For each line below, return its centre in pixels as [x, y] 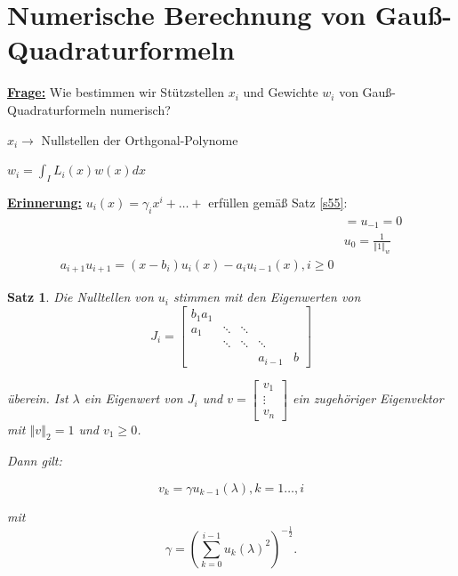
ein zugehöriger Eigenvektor [368, 398]
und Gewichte [281, 92]
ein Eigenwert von [133, 398]
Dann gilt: [35, 461]
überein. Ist [38, 398]
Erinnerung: [44, 202]
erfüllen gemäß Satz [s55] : [278, 202]
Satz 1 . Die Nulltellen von [80, 297]
